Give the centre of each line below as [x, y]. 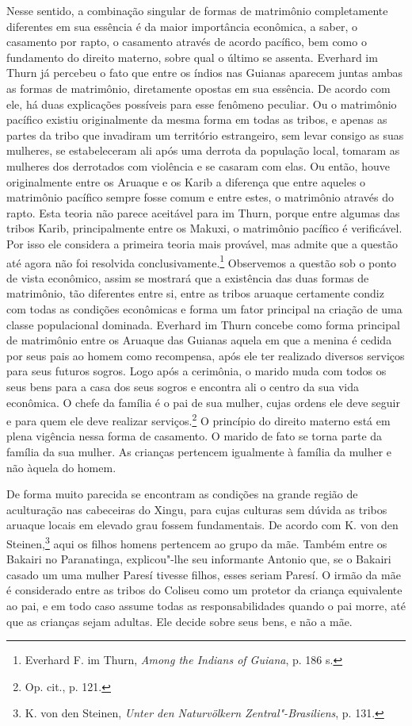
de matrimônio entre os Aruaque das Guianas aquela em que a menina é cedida [199, 340]
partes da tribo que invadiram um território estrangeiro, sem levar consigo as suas [205, 134]
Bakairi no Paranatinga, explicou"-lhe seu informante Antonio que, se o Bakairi [199, 559]
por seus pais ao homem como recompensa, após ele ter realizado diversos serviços [206, 355]
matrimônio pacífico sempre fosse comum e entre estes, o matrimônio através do [200, 197]
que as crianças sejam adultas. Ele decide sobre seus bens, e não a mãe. [179, 621]
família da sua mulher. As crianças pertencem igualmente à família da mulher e [199, 451]
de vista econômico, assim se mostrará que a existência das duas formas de [188, 277]
